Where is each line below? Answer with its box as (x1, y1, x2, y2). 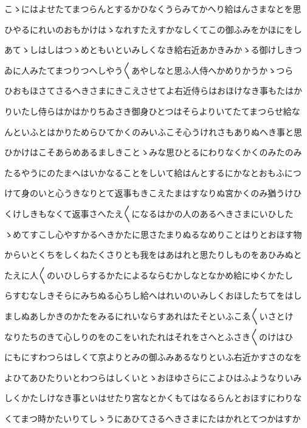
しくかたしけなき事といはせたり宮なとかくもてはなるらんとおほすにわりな (4, 391, 302, 404)
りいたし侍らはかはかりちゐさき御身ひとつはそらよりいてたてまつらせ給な (4, 104, 300, 117)
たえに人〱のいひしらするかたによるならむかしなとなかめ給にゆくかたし (4, 268, 293, 281)
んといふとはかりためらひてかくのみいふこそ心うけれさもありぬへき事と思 (4, 125, 302, 138)
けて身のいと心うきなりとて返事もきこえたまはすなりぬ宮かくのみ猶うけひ (4, 187, 302, 199)
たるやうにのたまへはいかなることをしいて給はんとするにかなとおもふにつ (4, 166, 302, 179)
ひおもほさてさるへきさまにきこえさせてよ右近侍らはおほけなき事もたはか (4, 84, 302, 97)
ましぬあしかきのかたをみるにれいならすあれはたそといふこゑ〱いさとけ (4, 309, 294, 322)
